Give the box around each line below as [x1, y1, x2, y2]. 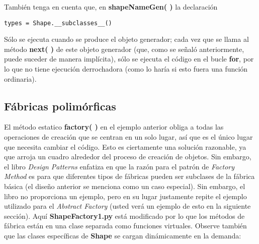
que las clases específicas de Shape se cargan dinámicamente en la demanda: [4, 230, 241, 240]
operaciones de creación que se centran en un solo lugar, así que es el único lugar [4, 132, 253, 142]
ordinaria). [4, 73, 37, 84]
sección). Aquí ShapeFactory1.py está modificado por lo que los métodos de [4, 210, 245, 221]
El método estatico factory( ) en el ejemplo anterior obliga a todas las [4, 121, 224, 132]
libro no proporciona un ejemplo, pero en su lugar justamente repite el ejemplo [4, 191, 247, 201]
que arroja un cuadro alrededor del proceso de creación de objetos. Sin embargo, [4, 151, 251, 162]
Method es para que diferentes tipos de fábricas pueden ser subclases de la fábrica [4, 171, 255, 181]
